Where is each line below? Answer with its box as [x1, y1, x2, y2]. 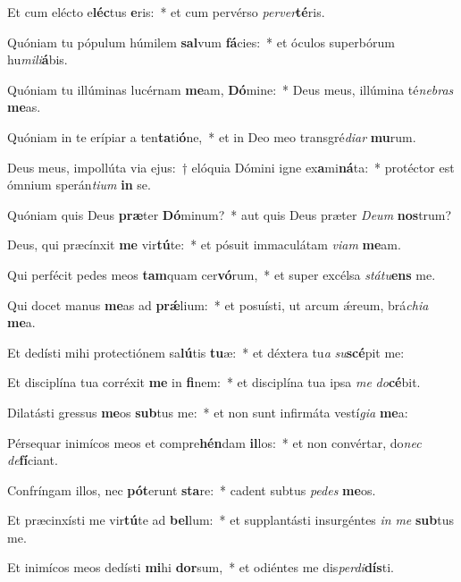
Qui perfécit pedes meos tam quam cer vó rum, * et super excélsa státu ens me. [7, 265, 436, 283]
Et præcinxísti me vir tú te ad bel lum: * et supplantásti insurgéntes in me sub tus [7, 510, 454, 529]
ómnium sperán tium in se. [7, 175, 151, 194]
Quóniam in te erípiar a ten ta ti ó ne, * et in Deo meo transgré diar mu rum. [7, 127, 416, 146]
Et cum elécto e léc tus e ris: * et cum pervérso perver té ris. [7, 3, 325, 21]
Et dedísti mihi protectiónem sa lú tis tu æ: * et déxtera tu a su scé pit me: [7, 342, 405, 361]
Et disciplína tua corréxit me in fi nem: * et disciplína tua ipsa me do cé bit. [7, 373, 421, 392]
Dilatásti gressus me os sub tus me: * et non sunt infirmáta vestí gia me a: [7, 402, 408, 421]
